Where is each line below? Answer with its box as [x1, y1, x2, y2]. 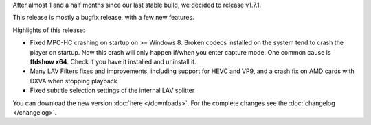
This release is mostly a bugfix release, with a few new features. [12, 14, 195, 22]
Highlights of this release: [12, 26, 85, 34]
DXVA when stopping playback [30, 77, 117, 85]
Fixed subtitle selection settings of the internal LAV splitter [30, 86, 195, 95]
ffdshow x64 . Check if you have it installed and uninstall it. [30, 57, 196, 66]
